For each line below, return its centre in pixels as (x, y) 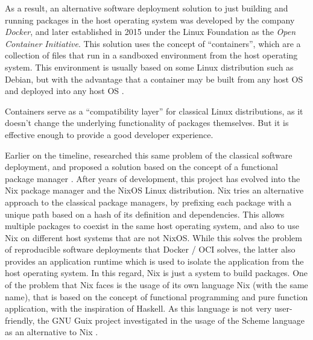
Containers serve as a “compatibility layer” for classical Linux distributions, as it (154, 111)
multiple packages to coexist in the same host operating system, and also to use (152, 226)
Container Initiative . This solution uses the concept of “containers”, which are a (153, 43)
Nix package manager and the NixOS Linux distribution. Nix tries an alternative (154, 190)
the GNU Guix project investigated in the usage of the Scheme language (171, 320)
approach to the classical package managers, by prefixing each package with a (148, 202)
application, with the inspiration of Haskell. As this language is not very (138, 308)
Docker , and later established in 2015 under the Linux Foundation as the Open (150, 32)
